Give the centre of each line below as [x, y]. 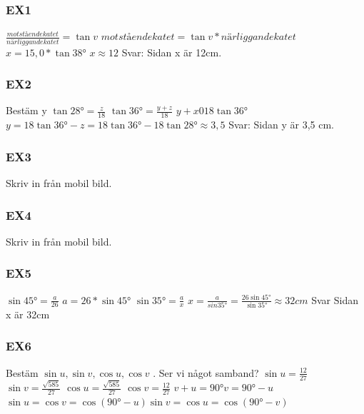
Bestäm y [26, 110]
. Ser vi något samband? [206, 372]
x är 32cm [28, 314]
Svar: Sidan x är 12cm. [172, 52]
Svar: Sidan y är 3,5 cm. [281, 125]
